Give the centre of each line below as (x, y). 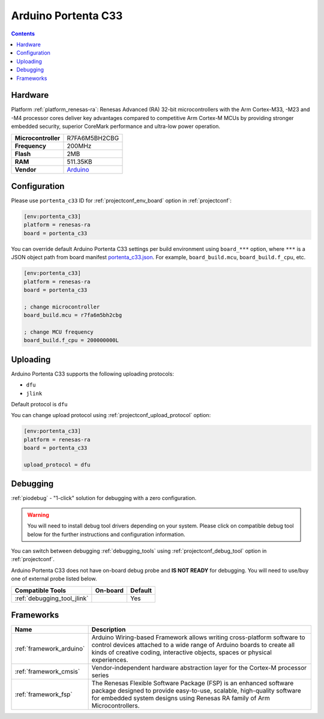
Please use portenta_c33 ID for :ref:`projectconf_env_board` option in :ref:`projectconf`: (121, 200)
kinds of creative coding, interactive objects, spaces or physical (182, 652)
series (100, 675)
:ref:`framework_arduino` (50, 649)
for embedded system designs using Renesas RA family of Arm (181, 698)
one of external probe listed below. (54, 579)
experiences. (110, 660)
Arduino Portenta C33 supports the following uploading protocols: (92, 374)
